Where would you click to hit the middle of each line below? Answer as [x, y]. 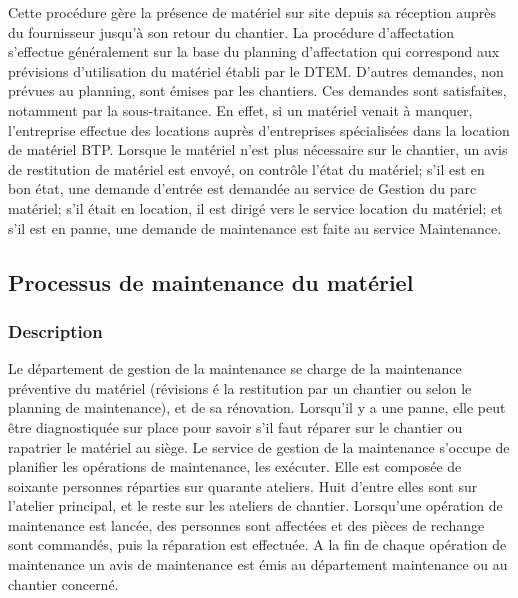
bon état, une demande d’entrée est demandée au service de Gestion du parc [242, 188]
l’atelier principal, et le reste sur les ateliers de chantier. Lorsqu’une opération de [255, 505]
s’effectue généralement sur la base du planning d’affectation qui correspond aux [254, 51]
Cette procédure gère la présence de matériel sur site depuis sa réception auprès [252, 12]
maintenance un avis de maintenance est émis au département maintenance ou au [258, 564]
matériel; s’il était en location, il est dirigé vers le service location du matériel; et [255, 207]
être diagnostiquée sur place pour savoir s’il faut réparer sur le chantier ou [235, 426]
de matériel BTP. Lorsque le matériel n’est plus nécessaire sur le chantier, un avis [258, 149]
